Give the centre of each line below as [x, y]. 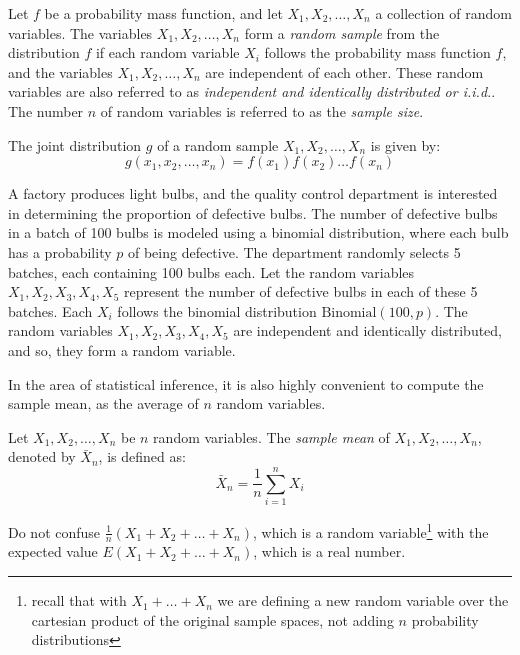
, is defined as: [142, 456]
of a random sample [218, 144]
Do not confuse [54, 531]
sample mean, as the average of [103, 403]
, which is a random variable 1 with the [371, 530]
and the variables [60, 71]
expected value [53, 551]
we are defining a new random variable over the [363, 600]
